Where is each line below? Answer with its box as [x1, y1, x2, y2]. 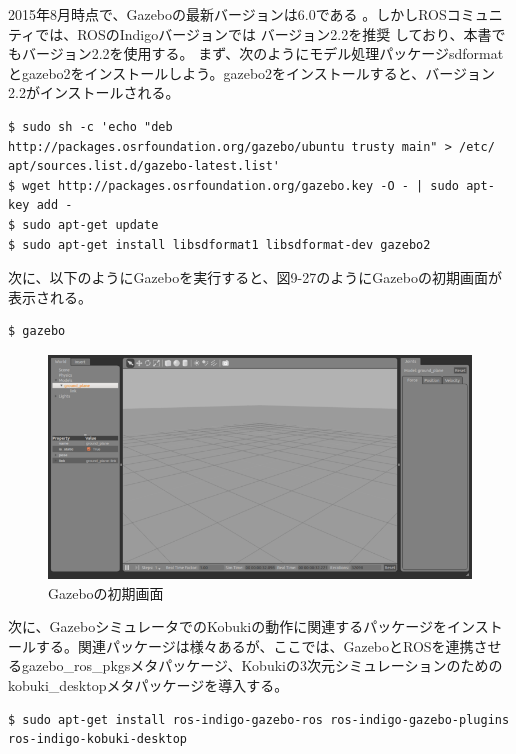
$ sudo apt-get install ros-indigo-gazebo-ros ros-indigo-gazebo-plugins [8, 712, 510, 727]
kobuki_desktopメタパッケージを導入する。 [8, 674, 289, 695]
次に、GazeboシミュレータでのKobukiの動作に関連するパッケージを [8, 616, 447, 637]
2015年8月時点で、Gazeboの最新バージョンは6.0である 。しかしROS [8, 4, 447, 24]
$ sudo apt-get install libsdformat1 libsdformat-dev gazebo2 [8, 237, 431, 252]
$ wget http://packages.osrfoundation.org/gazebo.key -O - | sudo [8, 178, 460, 193]
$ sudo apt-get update [8, 217, 159, 232]
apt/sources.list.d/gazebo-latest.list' [8, 159, 281, 174]
